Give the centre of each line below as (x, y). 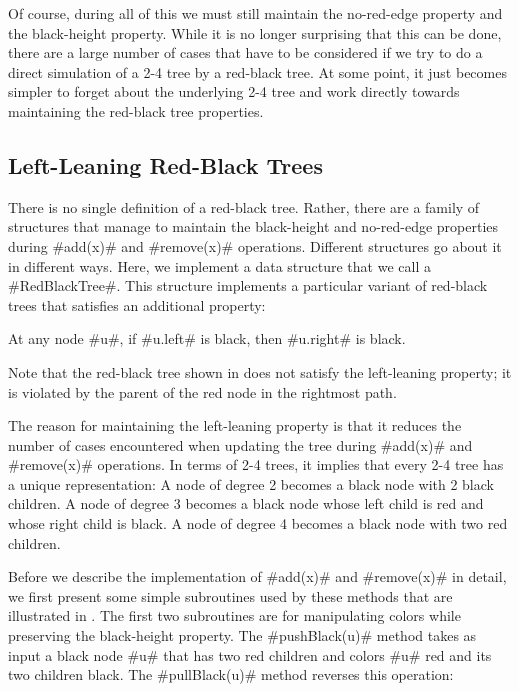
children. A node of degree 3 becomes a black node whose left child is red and (246, 503)
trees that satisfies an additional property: (137, 304)
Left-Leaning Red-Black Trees (165, 164)
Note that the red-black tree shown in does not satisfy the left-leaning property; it (260, 371)
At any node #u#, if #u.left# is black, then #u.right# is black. (207, 338)
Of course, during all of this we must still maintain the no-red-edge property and (255, 13)
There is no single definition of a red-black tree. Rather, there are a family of (244, 206)
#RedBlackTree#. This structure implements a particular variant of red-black (248, 285)
